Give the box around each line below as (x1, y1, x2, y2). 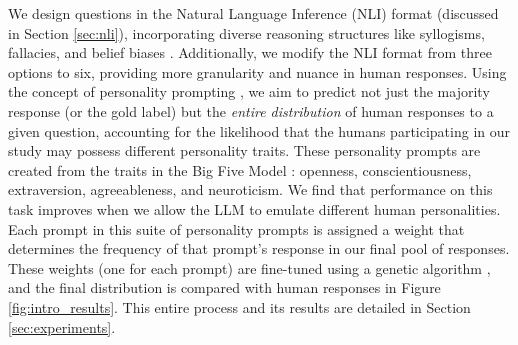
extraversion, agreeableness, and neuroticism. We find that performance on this (8, 179, 493, 200)
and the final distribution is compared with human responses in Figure (8, 277, 441, 298)
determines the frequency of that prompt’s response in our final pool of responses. (8, 238, 510, 259)
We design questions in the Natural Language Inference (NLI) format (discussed (8, 3, 499, 23)
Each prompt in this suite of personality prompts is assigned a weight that (8, 218, 465, 239)
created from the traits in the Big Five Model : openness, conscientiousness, (8, 159, 472, 180)
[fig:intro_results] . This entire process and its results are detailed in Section (8, 296, 471, 317)
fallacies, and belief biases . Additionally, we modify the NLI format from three (8, 42, 492, 63)
